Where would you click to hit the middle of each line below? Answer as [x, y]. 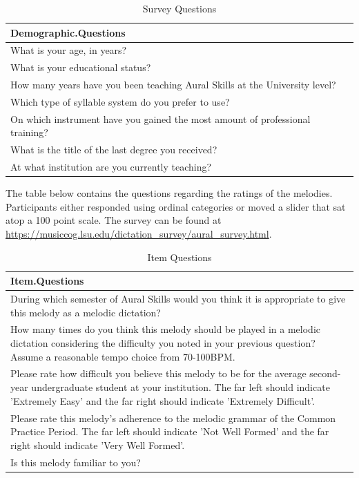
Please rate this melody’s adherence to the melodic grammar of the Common [173, 418]
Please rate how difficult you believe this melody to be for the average [158, 373]
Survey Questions [179, 8]
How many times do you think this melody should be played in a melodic [166, 329]
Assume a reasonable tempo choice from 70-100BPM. [123, 356]
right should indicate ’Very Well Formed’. [98, 444]
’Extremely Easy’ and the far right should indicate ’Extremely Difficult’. [163, 400]
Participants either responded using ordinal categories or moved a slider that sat [176, 206]
